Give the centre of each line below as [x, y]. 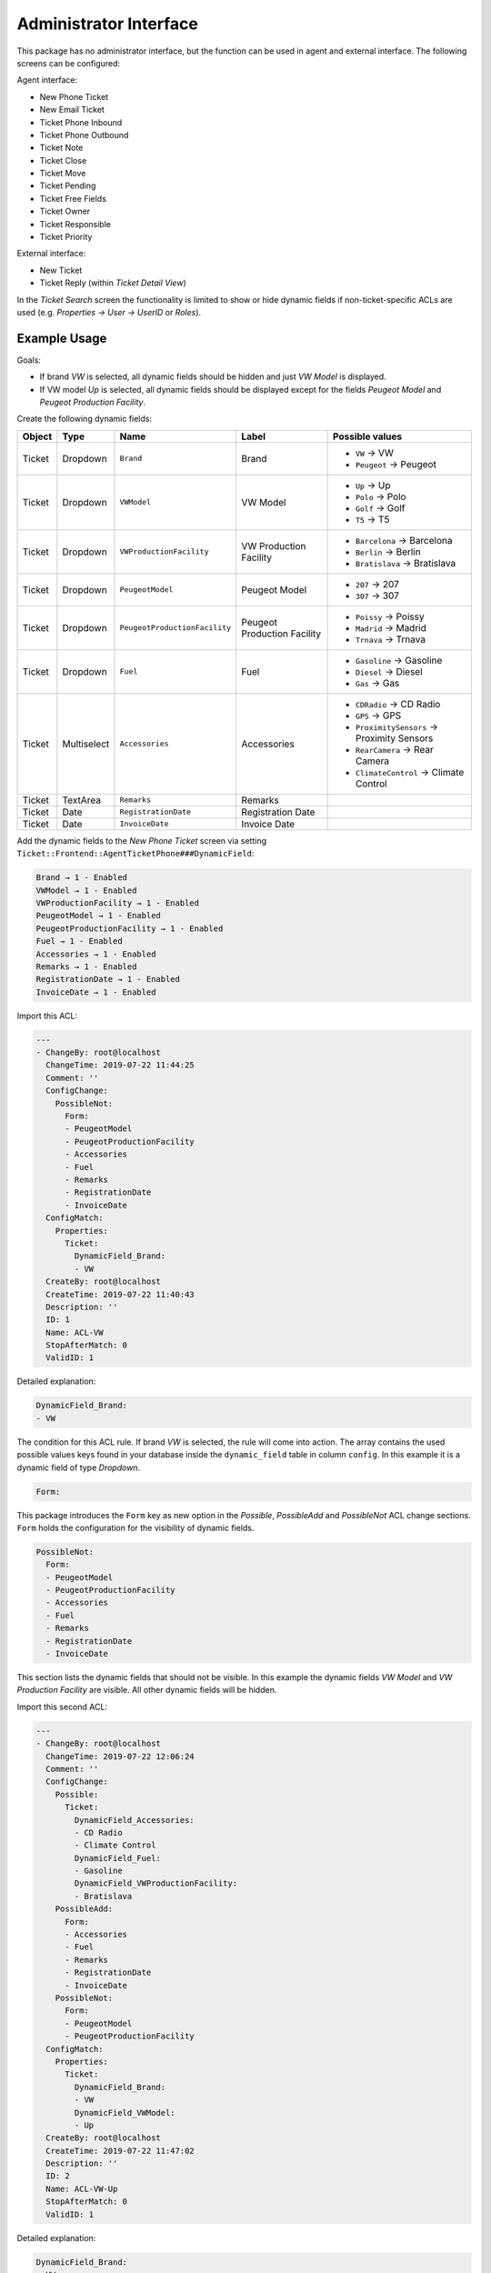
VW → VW [375, 453]
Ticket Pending [68, 185]
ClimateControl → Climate [410, 772]
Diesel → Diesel [389, 671]
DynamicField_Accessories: [134, 1820]
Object [37, 436]
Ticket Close [63, 160]
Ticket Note [61, 148]
